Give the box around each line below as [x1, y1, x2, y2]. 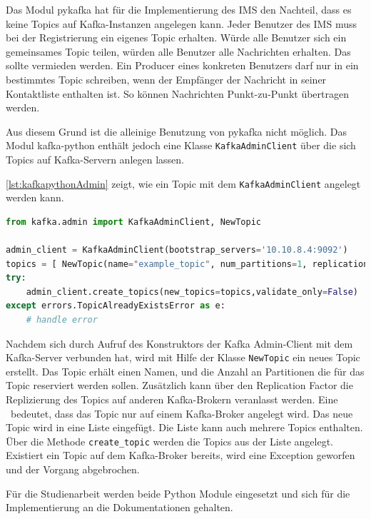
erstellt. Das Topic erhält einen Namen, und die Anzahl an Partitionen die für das [6, 363, 365, 378]
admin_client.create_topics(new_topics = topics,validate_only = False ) [26, 286, 359, 297]
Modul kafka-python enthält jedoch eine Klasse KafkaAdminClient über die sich [6, 138, 356, 153]
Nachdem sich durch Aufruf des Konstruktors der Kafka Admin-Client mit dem [6, 336, 353, 351]
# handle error [26, 315, 98, 325]
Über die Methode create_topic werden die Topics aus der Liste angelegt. [6, 433, 333, 448]
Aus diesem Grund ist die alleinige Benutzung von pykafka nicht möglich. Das [6, 124, 347, 138]
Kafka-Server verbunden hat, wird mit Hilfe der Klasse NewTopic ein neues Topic [6, 350, 360, 365]
